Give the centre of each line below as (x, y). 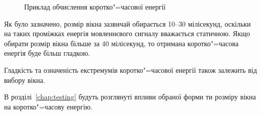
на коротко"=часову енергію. (48, 106)
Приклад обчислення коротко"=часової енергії (95, 7)
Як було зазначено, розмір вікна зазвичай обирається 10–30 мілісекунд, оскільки (127, 23)
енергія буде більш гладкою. (47, 53)
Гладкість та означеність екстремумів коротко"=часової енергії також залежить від (130, 70)
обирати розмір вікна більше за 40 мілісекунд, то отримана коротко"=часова (121, 43)
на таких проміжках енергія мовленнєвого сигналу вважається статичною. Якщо (127, 33)
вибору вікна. (25, 80)
